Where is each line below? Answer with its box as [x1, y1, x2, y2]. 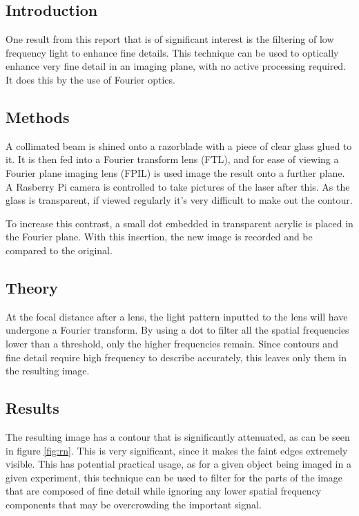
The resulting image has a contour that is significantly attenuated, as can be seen [6, 429, 350, 443]
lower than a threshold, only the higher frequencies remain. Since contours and [6, 336, 338, 350]
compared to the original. [6, 242, 113, 257]
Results [6, 397, 59, 419]
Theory [6, 276, 59, 298]
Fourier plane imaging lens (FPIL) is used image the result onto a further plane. [6, 165, 345, 180]
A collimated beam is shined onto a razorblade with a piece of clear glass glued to [6, 138, 352, 153]
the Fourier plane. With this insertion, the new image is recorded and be [6, 229, 313, 244]
